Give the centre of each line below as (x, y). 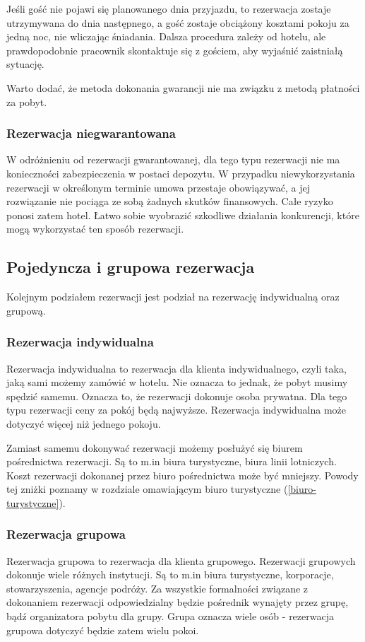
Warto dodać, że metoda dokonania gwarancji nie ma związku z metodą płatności (183, 87)
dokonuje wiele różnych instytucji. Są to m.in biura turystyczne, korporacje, (170, 574)
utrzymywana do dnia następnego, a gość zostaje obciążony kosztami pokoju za (178, 22)
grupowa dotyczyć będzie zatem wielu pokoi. (103, 630)
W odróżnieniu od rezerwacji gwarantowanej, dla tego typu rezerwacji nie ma (173, 159)
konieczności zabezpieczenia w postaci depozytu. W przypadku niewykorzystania (181, 173)
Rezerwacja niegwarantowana (91, 133)
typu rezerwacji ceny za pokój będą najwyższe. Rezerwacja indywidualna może (176, 410)
